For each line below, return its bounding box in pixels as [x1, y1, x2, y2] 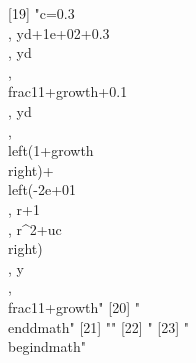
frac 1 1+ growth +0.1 [8, 81, 128, 102]
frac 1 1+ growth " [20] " [8, 296, 140, 317]
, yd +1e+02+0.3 [8, 22, 110, 43]
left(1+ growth [8, 140, 94, 161]
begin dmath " [8, 336, 87, 357]
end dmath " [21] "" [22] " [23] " [8, 316, 189, 337]
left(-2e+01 [8, 179, 77, 200]
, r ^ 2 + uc [8, 218, 62, 239]
